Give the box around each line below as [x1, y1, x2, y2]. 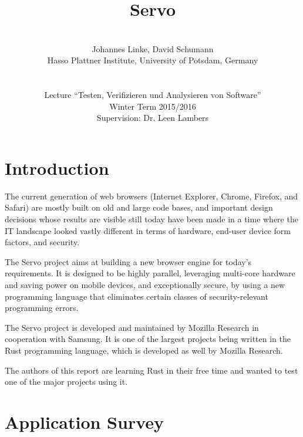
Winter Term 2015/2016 [109, 100, 196, 112]
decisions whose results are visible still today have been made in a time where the [5, 213, 298, 225]
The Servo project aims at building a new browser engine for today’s [5, 255, 252, 267]
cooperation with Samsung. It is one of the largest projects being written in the [5, 333, 291, 345]
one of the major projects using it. [5, 375, 128, 388]
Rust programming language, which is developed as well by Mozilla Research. [5, 344, 283, 356]
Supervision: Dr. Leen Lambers [96, 111, 209, 124]
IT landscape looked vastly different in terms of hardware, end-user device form [5, 224, 291, 236]
